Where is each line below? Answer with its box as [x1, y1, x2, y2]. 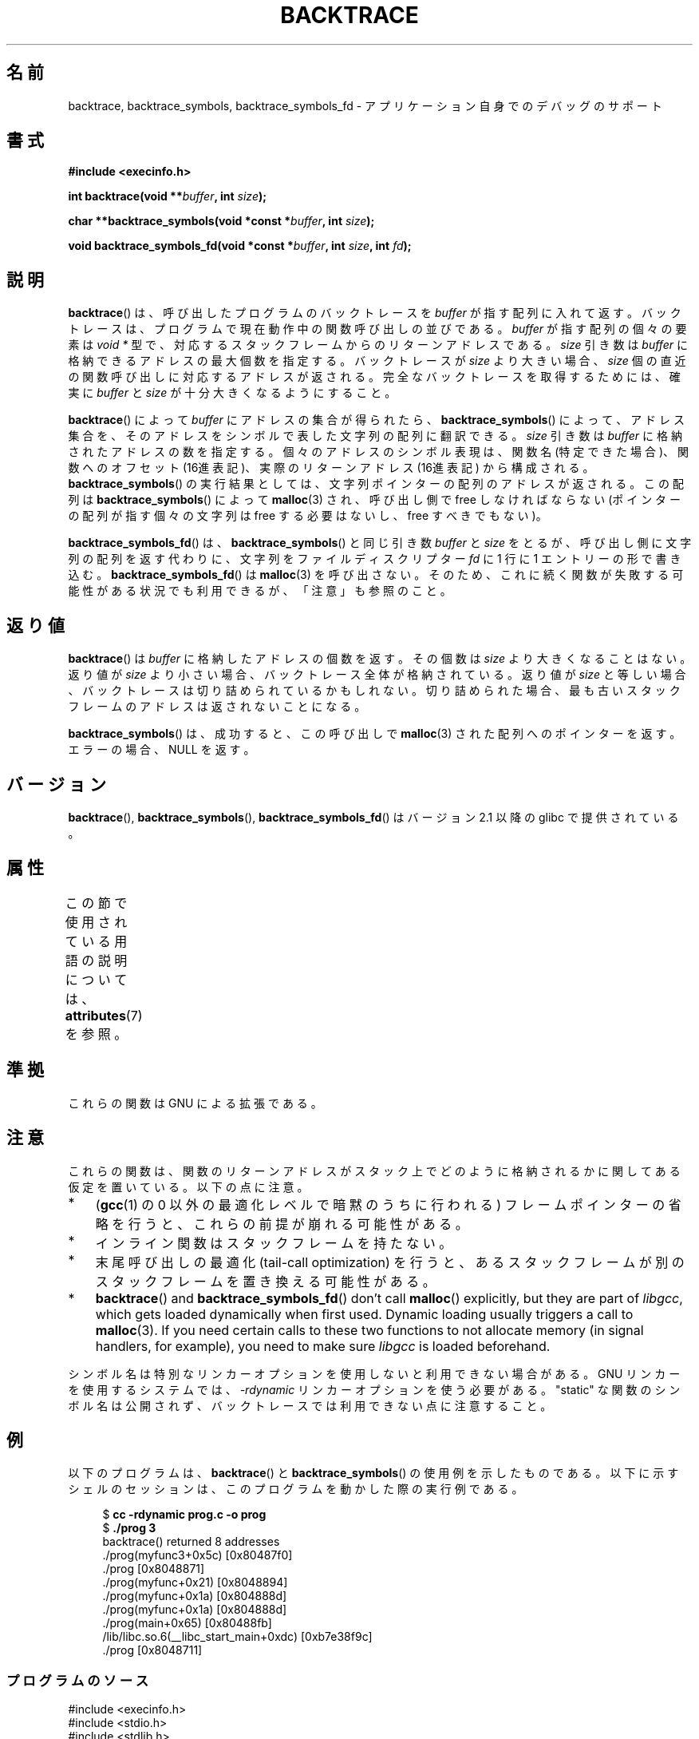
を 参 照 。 [65, 1025, 128, 1042]
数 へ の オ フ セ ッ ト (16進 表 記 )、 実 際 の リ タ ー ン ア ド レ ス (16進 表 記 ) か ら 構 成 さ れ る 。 [68, 461, 594, 475]
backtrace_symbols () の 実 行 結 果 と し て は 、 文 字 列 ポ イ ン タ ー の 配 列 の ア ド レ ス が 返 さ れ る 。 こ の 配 [68, 477, 684, 491]
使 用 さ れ [65, 913, 128, 930]
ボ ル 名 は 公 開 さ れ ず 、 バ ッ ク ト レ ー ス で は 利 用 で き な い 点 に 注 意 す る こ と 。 [68, 1398, 552, 1412]
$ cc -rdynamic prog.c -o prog [102, 1507, 267, 1522]
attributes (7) [65, 1007, 143, 1024]
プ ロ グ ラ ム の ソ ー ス [6, 1672, 149, 1689]
